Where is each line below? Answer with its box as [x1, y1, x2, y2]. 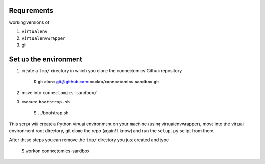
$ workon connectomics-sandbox [21, 148, 90, 154]
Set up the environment [9, 55, 83, 63]
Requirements [9, 6, 53, 15]
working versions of [9, 20, 50, 25]
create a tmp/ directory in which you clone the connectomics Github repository [21, 67, 182, 73]
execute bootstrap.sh [21, 99, 70, 104]
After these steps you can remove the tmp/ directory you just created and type [9, 137, 169, 143]
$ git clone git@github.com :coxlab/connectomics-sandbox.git [33, 79, 159, 84]
